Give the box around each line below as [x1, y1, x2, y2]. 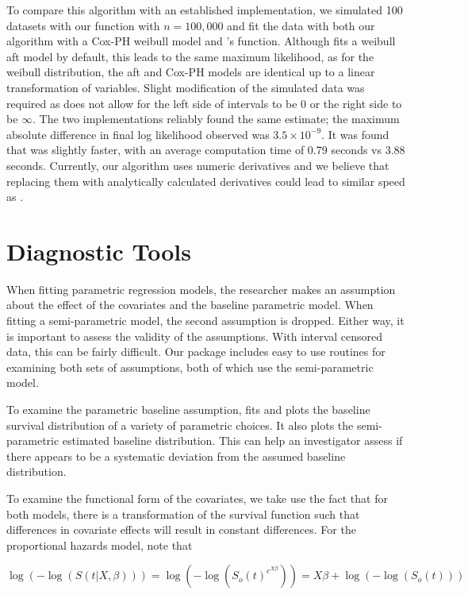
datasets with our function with [6, 17, 160, 33]
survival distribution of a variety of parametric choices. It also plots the [6, 416, 354, 433]
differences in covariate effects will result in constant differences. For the [6, 521, 356, 538]
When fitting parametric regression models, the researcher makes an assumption [6, 280, 396, 297]
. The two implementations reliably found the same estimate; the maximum [33, 110, 400, 127]
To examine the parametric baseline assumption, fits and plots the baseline [6, 401, 370, 417]
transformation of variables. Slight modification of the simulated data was [6, 79, 365, 95]
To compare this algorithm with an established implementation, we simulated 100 [6, 2, 403, 17]
